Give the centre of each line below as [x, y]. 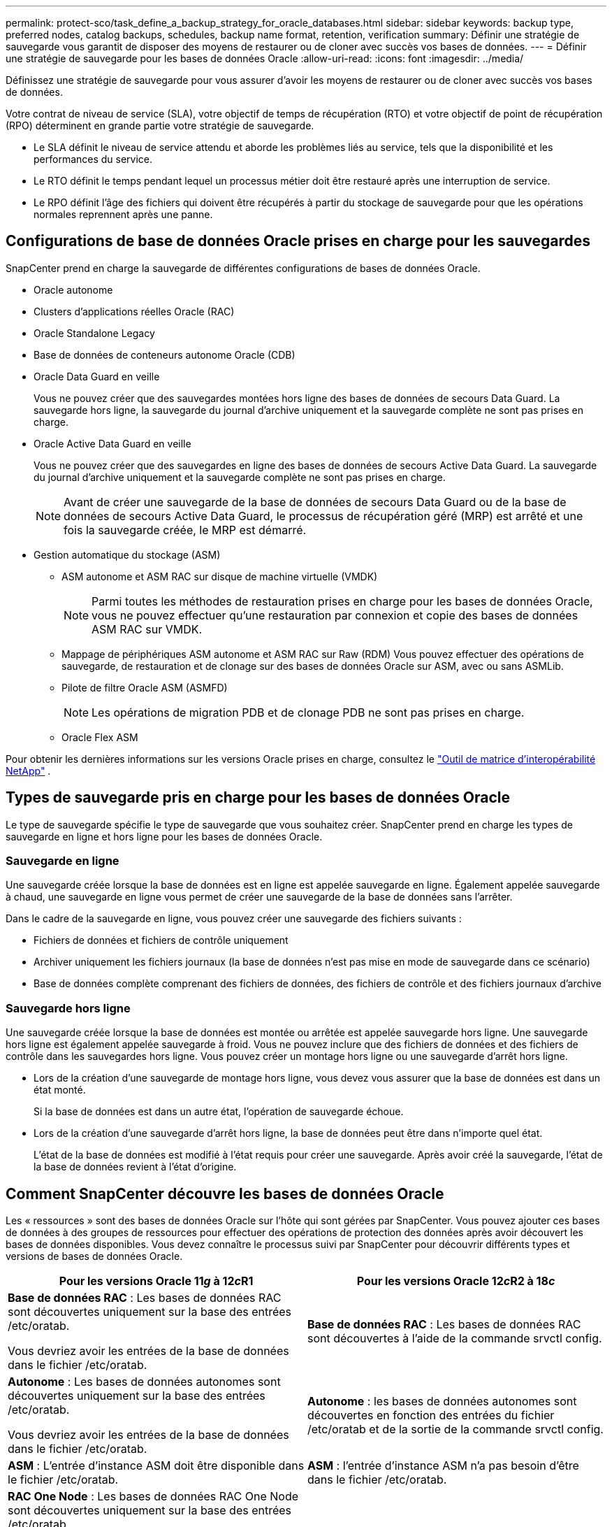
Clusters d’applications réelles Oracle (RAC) [134, 311]
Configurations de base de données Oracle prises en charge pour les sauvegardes [298, 241]
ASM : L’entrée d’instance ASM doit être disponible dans [156, 1466]
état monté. [60, 1090]
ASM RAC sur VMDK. [147, 629]
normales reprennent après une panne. [123, 214]
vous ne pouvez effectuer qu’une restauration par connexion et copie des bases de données [335, 615]
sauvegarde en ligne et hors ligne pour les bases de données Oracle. [164, 836]
